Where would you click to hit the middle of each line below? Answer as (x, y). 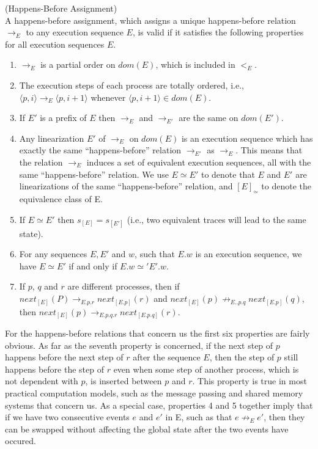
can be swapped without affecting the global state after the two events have (147, 429)
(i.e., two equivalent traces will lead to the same (216, 219)
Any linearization (52, 138)
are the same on (209, 118)
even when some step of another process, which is (206, 369)
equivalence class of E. (61, 198)
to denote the (287, 186)
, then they (284, 417)
